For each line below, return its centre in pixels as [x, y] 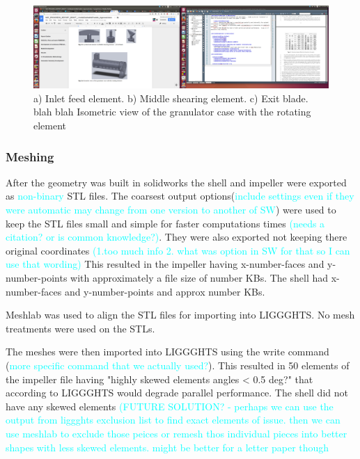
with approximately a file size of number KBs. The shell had [199, 277]
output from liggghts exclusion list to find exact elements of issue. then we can [173, 420]
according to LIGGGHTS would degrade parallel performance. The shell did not [177, 393]
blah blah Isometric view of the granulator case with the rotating [172, 112]
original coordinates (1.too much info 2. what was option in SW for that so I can [178, 250]
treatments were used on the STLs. [80, 328]
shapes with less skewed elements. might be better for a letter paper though [167, 447]
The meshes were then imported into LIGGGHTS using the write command [167, 352]
